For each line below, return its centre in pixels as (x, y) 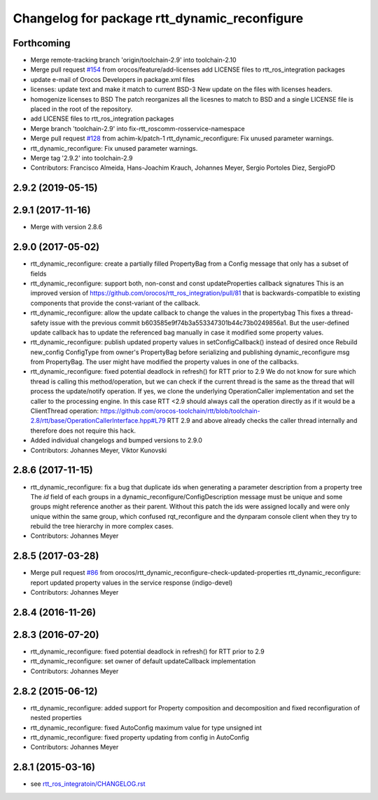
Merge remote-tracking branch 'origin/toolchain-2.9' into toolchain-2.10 (134, 60)
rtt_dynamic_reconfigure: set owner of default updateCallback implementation (143, 661)
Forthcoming (42, 43)
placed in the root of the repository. (82, 109)
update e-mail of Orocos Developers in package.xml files (113, 79)
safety (40, 323)
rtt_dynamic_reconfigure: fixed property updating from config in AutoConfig (140, 737)
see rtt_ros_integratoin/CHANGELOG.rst (88, 784)
